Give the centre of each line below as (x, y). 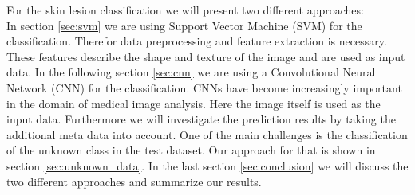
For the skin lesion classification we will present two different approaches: (185, 10)
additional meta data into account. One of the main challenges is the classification (207, 134)
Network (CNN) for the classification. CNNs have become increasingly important (204, 87)
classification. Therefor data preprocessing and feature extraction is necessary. (197, 41)
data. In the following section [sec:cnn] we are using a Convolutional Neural (191, 72)
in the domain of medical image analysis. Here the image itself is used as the (194, 103)
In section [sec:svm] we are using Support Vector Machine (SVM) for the (184, 25)
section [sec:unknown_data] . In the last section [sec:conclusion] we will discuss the (207, 165)
